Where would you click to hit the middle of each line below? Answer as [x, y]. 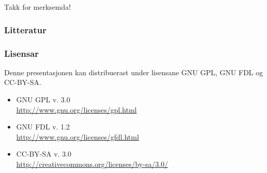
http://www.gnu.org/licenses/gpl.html [76, 109]
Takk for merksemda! [38, 7]
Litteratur [25, 29]
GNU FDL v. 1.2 [43, 127]
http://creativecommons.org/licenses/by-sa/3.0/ [92, 164]
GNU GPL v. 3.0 [43, 100]
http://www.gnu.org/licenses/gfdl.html [78, 136]
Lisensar [22, 53]
